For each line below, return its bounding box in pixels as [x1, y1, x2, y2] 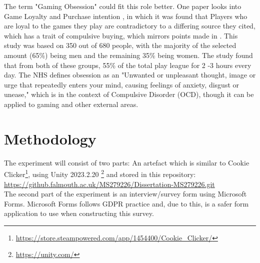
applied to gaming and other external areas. [4, 98, 138, 109]
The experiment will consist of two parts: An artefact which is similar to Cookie [4, 157, 249, 167]
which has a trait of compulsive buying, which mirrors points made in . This [4, 30, 238, 40]
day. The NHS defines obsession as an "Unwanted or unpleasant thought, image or [4, 69, 256, 80]
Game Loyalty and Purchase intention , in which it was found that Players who [4, 10, 247, 21]
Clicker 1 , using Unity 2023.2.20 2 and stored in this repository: [4, 167, 196, 179]
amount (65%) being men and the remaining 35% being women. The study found [4, 49, 253, 60]
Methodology [4, 128, 96, 148]
